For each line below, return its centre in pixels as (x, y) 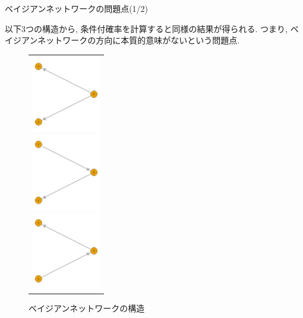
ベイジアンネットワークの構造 (87, 308)
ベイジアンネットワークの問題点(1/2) (77, 8)
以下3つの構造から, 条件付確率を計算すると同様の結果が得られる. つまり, (146, 28)
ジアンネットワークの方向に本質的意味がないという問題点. (126, 40)
